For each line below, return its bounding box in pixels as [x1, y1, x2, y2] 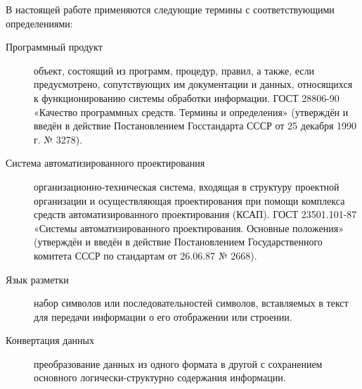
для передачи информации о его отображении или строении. [34, 309, 292, 324]
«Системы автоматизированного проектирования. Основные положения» [34, 220, 344, 235]
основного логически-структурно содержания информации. [34, 370, 286, 385]
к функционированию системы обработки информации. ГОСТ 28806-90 [34, 90, 340, 105]
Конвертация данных [6, 333, 95, 347]
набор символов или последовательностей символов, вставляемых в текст [34, 295, 349, 310]
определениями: [6, 15, 73, 30]
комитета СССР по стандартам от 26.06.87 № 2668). [34, 248, 257, 262]
